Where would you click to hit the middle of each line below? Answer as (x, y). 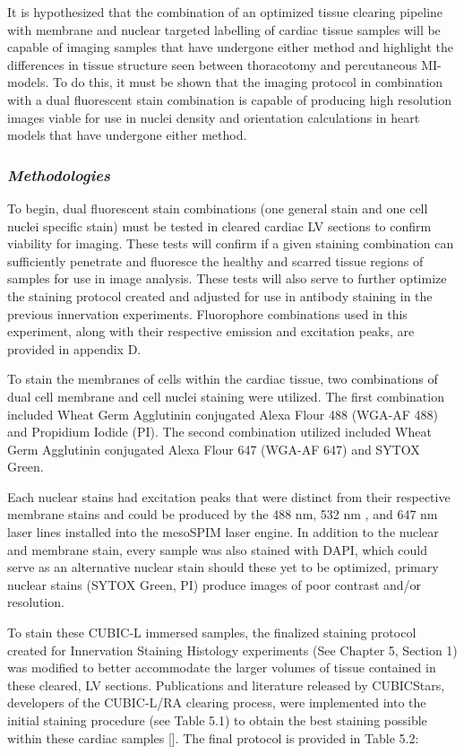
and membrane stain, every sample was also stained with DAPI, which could (218, 549)
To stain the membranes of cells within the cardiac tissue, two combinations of (223, 379)
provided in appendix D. (74, 348)
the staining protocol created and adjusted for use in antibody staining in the (220, 295)
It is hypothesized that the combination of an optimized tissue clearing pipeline (225, 12)
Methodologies (59, 174)
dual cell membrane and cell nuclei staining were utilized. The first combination (226, 396)
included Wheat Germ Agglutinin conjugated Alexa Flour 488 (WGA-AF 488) (223, 414)
